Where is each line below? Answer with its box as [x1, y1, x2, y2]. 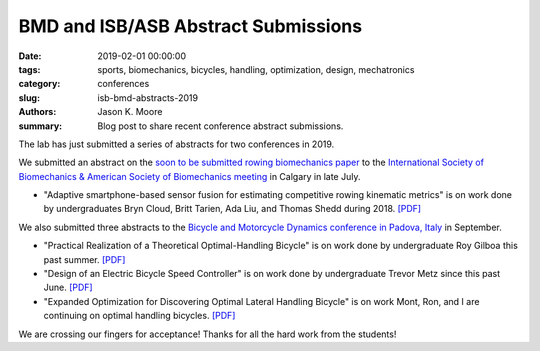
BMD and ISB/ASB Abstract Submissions [18, 15, 363, 37]
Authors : [18, 106, 57, 118]
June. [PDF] [43, 281, 94, 294]
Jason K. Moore [97, 106, 163, 118]
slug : [18, 91, 40, 104]
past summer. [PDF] [43, 253, 126, 265]
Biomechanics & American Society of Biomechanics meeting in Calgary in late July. [18, 170, 361, 182]
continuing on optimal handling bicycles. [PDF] [43, 310, 236, 322]
